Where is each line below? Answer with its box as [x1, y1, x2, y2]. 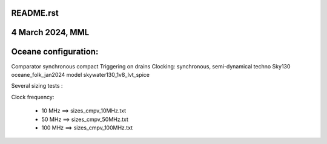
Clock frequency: [11, 93, 54, 100]
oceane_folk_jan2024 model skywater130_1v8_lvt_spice [11, 71, 150, 78]
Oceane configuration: [11, 47, 99, 57]
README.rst [11, 8, 59, 18]
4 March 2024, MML [11, 27, 90, 38]
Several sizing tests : [11, 82, 63, 90]
